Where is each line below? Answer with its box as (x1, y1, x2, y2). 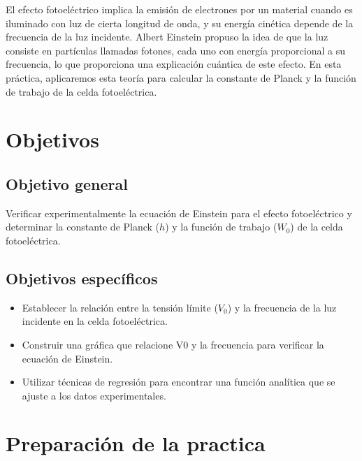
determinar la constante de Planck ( (6, 219, 160, 234)
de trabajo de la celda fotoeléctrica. (6, 84, 157, 98)
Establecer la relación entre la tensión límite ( (22, 300, 218, 314)
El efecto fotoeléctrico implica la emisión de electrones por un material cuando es (6, 2, 353, 16)
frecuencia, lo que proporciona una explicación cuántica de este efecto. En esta (6, 57, 342, 71)
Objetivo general (6, 173, 128, 194)
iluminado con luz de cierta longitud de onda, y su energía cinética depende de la (6, 15, 354, 30)
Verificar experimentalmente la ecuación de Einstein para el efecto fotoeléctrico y (6, 205, 352, 220)
